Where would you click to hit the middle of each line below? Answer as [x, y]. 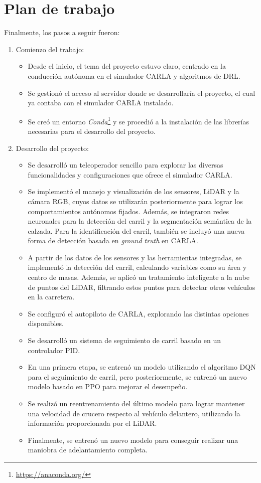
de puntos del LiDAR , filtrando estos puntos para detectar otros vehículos [142, 287]
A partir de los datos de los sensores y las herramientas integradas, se [135, 257]
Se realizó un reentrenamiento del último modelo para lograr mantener [136, 403]
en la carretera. [51, 297]
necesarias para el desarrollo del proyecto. [92, 131]
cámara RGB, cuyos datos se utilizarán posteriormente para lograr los [135, 201]
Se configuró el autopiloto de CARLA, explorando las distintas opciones [138, 313]
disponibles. [46, 323]
